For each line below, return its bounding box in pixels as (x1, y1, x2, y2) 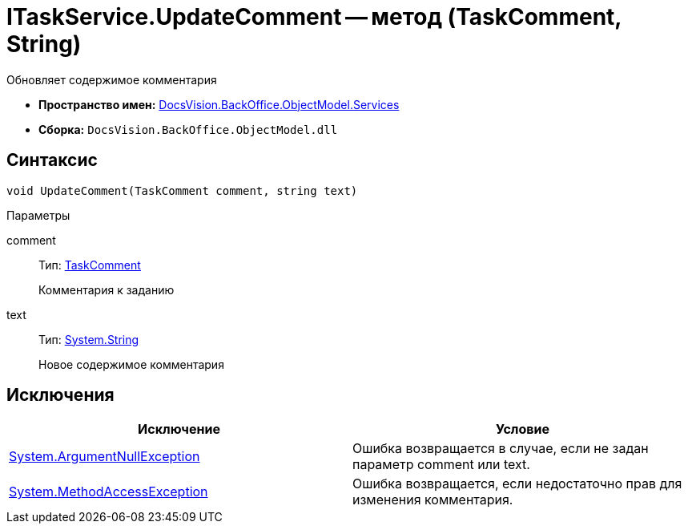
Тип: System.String (38, 332, 139, 346)
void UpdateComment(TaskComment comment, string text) (6, 184, 358, 197)
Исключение (138, 421, 220, 438)
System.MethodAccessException (9, 483, 208, 500)
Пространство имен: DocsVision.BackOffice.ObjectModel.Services (38, 97, 400, 111)
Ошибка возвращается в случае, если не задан (352, 440, 649, 457)
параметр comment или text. (352, 456, 530, 473)
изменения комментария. (352, 492, 513, 508)
